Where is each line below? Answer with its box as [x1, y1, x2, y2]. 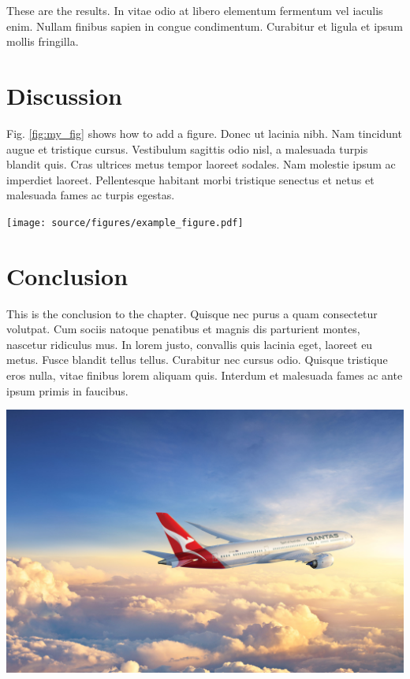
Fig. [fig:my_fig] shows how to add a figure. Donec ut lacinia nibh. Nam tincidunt [6, 124, 402, 141]
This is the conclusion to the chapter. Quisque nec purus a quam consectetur [6, 305, 378, 321]
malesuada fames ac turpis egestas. [6, 187, 175, 203]
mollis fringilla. [6, 33, 79, 50]
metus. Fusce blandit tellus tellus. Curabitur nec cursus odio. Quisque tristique [6, 351, 388, 368]
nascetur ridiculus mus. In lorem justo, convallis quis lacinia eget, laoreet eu [6, 336, 373, 352]
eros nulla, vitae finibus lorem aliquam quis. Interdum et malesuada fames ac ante [6, 367, 403, 384]
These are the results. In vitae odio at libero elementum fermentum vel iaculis [6, 2, 383, 18]
